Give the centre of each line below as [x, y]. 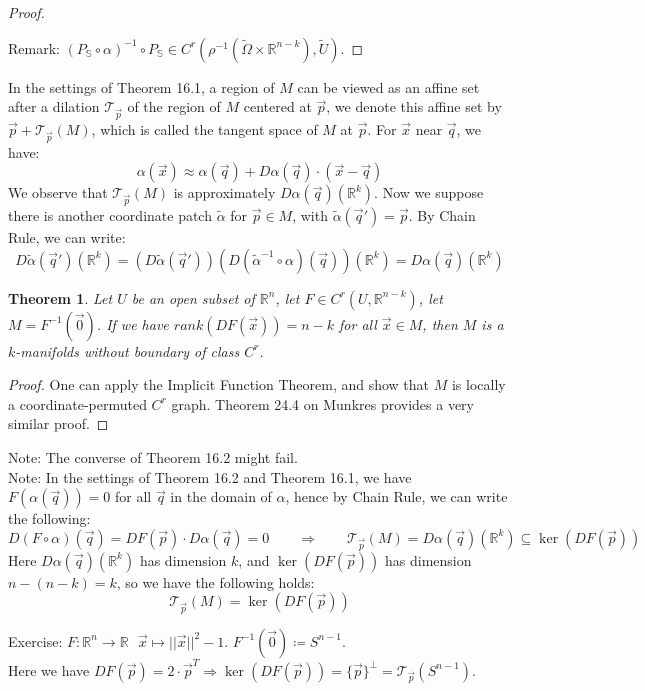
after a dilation [54, 106]
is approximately [224, 192]
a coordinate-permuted [77, 403]
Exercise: [35, 640]
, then [440, 323]
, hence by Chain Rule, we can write [396, 496]
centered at [277, 106]
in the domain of [221, 496]
